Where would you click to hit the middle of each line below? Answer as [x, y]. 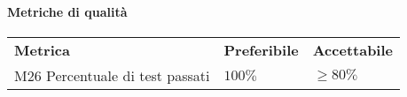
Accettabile [353, 49]
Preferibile [261, 49]
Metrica [42, 49]
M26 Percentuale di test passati [112, 75]
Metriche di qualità [67, 11]
